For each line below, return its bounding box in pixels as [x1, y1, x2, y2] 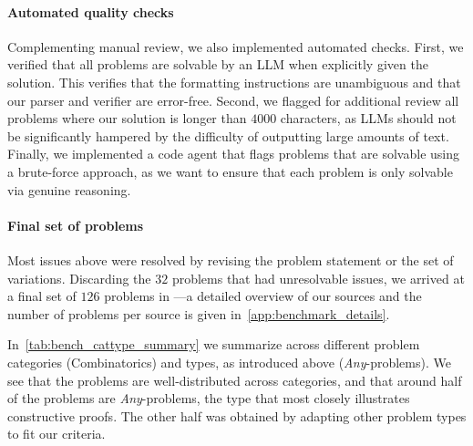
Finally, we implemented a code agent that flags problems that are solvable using [7, 144, 460, 163]
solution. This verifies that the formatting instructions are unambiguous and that [7, 72, 461, 91]
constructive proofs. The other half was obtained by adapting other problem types [7, 406, 467, 425]
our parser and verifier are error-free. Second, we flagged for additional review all [7, 90, 459, 109]
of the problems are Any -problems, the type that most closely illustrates [7, 389, 410, 408]
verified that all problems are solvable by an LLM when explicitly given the [7, 55, 428, 74]
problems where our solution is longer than [7, 109, 247, 128]
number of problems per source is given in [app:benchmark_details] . [7, 304, 390, 323]
